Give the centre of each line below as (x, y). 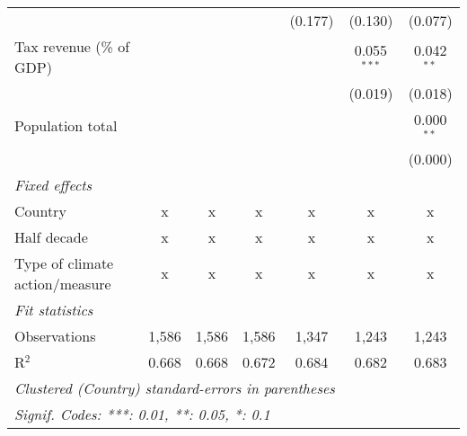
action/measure (63, 283)
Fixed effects (53, 184)
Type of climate (64, 262)
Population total (66, 126)
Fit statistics (54, 309)
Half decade (51, 236)
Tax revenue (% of (72, 46)
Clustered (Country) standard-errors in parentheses (175, 387)
